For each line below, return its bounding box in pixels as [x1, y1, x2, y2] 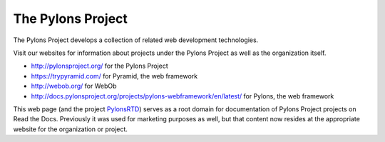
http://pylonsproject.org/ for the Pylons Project [31, 61, 169, 71]
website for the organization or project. [13, 125, 128, 133]
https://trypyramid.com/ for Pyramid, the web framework [31, 71, 198, 80]
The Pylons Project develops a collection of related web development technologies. [13, 36, 259, 44]
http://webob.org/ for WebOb [31, 82, 117, 91]
